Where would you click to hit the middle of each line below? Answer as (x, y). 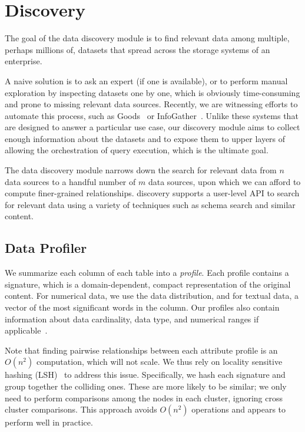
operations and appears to (238, 409)
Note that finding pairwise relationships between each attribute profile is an (141, 350)
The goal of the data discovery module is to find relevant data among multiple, (147, 38)
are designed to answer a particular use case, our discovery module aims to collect (152, 127)
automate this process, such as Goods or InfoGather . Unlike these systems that (152, 115)
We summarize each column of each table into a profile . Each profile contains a (147, 273)
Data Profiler (46, 248)
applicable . (26, 330)
